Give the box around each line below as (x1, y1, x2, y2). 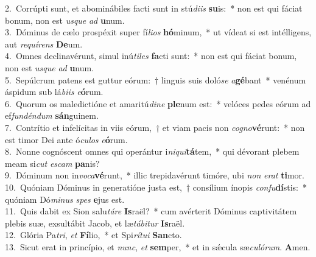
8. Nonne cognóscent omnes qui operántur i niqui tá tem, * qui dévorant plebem (5, 145, 300, 158)
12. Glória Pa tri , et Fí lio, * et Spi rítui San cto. (5, 228, 182, 241)
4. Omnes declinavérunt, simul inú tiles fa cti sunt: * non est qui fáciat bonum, (5, 49, 297, 62)
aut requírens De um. (5, 37, 83, 50)
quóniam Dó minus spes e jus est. (5, 192, 125, 205)
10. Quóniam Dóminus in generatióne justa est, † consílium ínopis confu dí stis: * (5, 180, 307, 193)
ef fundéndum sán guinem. (5, 109, 99, 122)
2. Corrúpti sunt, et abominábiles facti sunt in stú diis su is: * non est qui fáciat (5, 2, 303, 14)
